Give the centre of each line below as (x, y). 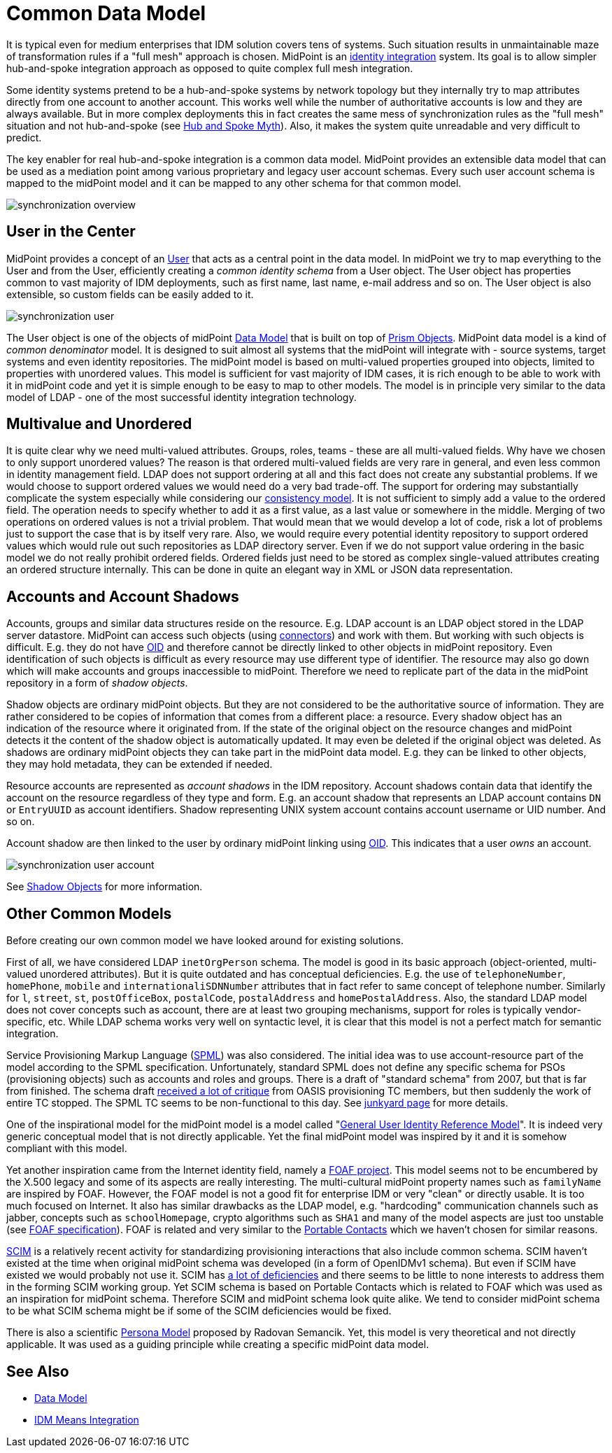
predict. (24, 137)
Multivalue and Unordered (99, 424)
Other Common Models (89, 913)
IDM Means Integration (87, 1419)
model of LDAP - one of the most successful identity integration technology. (182, 397)
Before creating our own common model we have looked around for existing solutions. (205, 941)
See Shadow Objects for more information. (105, 887)
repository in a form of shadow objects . (97, 683)
